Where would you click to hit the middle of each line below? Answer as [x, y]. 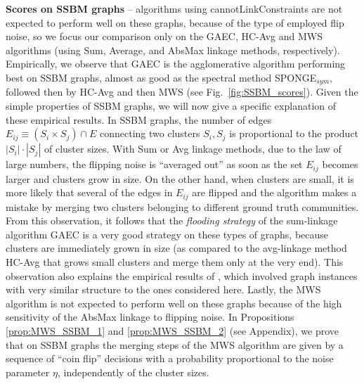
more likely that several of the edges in [89, 192]
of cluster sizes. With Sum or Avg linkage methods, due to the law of [193, 149]
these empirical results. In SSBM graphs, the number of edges [139, 119]
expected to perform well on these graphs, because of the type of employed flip [175, 22]
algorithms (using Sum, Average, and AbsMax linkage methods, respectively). [173, 50]
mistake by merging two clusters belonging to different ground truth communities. [182, 206]
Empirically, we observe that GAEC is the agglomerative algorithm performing [176, 64]
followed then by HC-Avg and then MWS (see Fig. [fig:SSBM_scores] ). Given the [182, 92]
